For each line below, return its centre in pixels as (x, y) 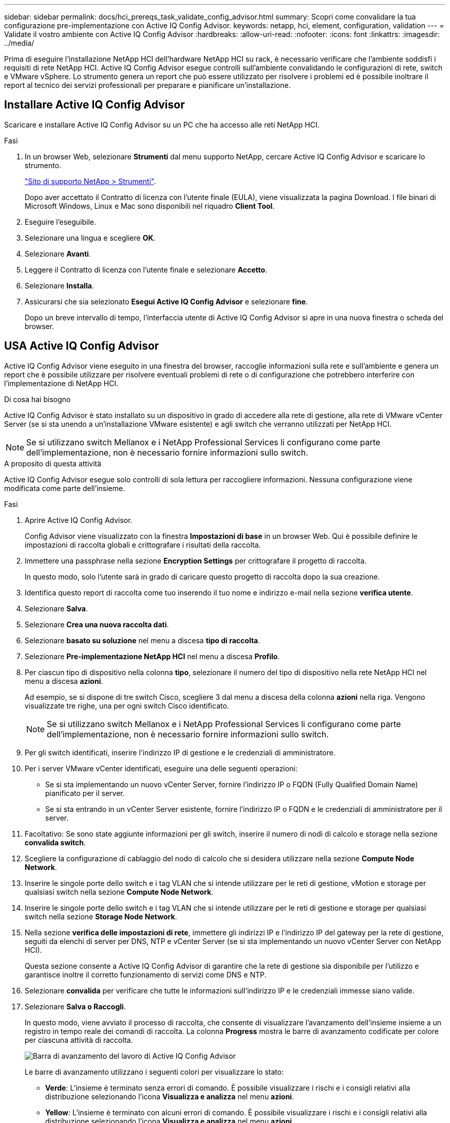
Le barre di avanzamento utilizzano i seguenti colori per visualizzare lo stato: (154, 1072)
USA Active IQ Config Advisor (82, 346)
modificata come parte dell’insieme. (65, 488)
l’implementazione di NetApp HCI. (61, 383)
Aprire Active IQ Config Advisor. (79, 520)
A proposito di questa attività (53, 463)
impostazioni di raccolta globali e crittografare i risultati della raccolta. (143, 545)
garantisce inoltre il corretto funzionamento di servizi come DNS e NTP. (146, 974)
